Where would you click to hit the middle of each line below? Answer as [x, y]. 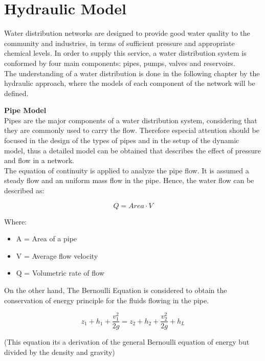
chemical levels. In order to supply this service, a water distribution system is [125, 53]
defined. [16, 93]
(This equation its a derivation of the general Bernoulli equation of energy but [127, 342]
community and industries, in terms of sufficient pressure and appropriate [119, 43]
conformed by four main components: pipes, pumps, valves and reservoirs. [120, 63]
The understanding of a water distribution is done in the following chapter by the [132, 73]
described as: [24, 190]
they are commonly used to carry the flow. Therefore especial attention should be [132, 130]
